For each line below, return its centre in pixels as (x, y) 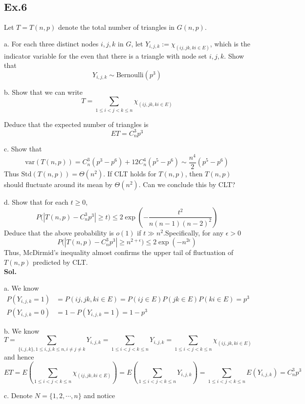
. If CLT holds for (130, 174)
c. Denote (18, 395)
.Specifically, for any (194, 232)
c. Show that (23, 149)
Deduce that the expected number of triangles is (76, 124)
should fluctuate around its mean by (58, 184)
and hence (19, 356)
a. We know (22, 288)
